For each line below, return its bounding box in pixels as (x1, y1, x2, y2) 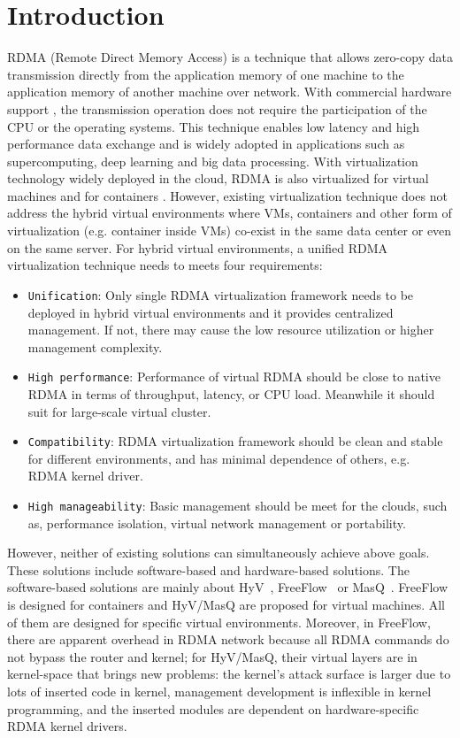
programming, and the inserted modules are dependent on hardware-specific (7, 699, 419, 718)
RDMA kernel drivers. (7, 717, 127, 735)
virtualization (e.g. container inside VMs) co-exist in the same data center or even (7, 221, 452, 240)
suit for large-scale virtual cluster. (27, 402, 211, 420)
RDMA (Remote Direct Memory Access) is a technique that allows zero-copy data (7, 48, 453, 66)
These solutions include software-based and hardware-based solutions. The (7, 560, 410, 579)
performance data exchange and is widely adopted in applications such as (7, 135, 405, 153)
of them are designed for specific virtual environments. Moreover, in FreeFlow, (7, 612, 431, 631)
